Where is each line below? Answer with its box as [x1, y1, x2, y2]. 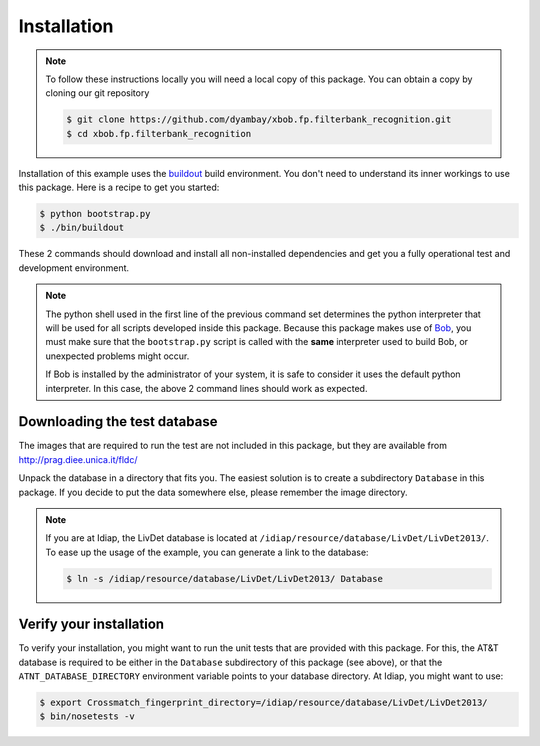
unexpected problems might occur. [45, 350, 190, 362]
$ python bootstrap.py [39, 208, 151, 220]
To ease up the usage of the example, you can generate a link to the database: [45, 546, 369, 558]
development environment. [18, 261, 130, 274]
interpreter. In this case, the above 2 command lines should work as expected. [45, 382, 368, 394]
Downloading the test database [18, 413, 218, 430]
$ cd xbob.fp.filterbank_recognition [66, 128, 252, 139]
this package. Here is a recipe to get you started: [18, 181, 220, 194]
